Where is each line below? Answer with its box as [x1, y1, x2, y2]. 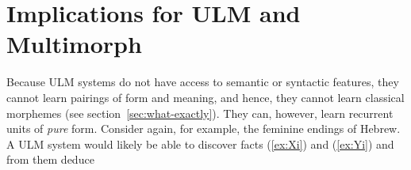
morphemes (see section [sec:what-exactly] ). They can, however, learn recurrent [6, 104, 394, 121]
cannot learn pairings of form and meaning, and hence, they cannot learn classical [6, 89, 405, 105]
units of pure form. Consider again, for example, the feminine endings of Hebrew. [6, 120, 401, 137]
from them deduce [6, 151, 94, 168]
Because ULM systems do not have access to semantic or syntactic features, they [6, 74, 399, 90]
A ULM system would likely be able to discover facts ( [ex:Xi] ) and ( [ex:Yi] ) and [6, 135, 394, 152]
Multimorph [6, 28, 142, 60]
